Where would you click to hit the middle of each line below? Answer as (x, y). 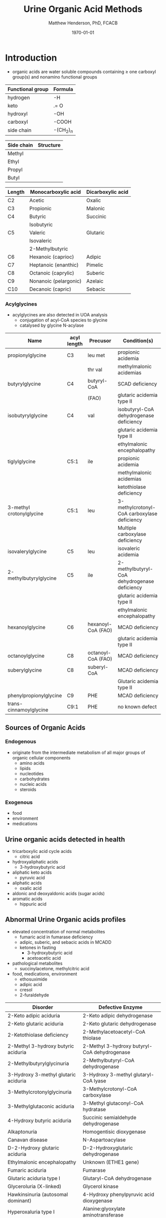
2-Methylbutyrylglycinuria (38, 1063)
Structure (49, 145)
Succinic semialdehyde (110, 1117)
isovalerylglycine (27, 551)
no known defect (137, 707)
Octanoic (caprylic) (52, 273)
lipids (25, 768)
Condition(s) (138, 341)
